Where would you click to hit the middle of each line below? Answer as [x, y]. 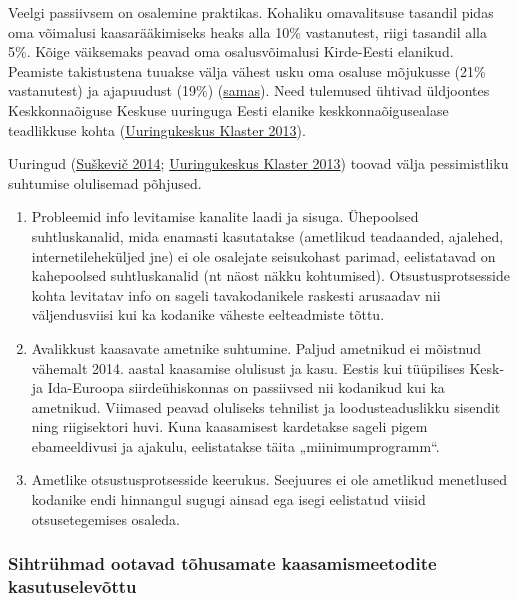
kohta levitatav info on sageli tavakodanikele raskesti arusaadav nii [236, 294]
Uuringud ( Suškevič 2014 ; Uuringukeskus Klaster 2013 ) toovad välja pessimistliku [258, 163]
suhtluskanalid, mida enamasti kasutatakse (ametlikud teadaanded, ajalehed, [267, 235]
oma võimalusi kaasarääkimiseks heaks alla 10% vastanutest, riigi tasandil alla [248, 31]
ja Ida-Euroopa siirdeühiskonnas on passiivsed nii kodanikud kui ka [238, 387]
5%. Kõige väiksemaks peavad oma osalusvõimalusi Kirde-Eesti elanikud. [231, 51]
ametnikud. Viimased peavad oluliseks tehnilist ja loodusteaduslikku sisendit [266, 406]
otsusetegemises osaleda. [105, 518]
